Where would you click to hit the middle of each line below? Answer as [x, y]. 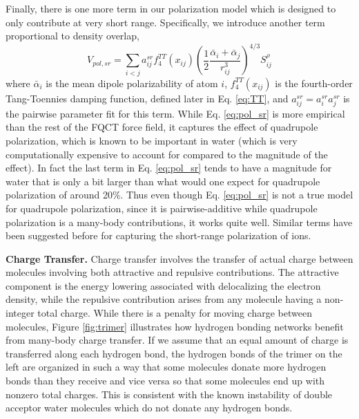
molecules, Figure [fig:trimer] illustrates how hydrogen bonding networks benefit [175, 326]
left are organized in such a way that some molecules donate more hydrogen [166, 367]
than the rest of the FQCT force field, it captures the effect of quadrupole [162, 127]
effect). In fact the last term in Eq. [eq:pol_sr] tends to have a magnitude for [169, 168]
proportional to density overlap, [72, 36]
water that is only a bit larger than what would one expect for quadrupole [163, 181]
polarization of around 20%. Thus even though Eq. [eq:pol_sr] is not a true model [179, 195]
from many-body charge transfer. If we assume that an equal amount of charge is [177, 340]
